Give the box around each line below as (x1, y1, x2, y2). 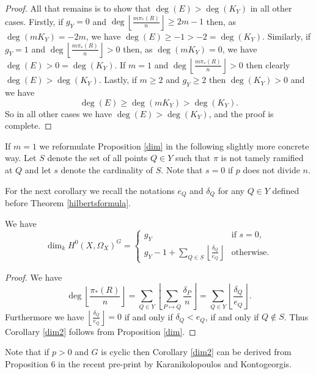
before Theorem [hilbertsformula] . (5, 196, 131, 209)
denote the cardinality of (61, 163, 153, 176)
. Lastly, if (98, 73, 137, 86)
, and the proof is (208, 107, 274, 120)
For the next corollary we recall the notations (5, 184, 175, 196)
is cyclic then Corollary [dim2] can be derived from (101, 345, 292, 358)
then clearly (246, 58, 290, 71)
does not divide (243, 163, 300, 176)
